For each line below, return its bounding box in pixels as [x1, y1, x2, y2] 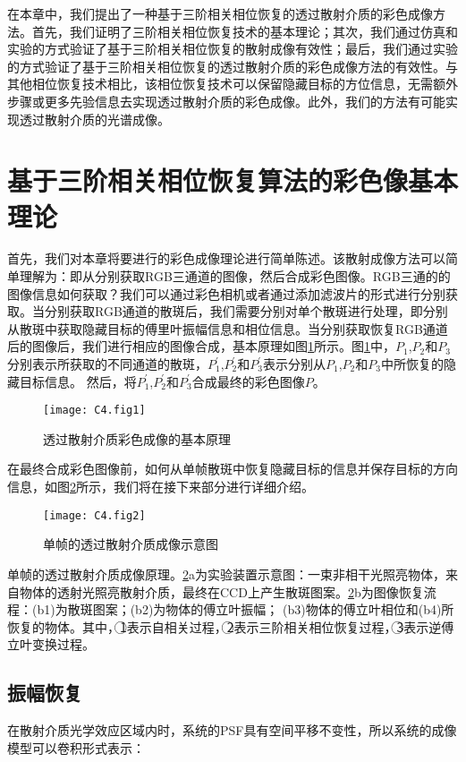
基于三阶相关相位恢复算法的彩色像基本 [7, 162, 459, 199]
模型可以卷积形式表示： [7, 738, 145, 757]
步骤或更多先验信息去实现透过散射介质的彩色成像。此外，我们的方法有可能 [7, 91, 445, 110]
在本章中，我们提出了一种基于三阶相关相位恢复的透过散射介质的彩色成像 [7, 4, 433, 22]
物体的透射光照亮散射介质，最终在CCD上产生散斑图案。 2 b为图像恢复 [19, 582, 424, 601]
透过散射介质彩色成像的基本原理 [43, 429, 231, 448]
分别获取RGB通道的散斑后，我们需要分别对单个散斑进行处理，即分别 [44, 302, 448, 321]
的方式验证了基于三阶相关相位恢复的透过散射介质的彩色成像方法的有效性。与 [7, 56, 458, 75]
